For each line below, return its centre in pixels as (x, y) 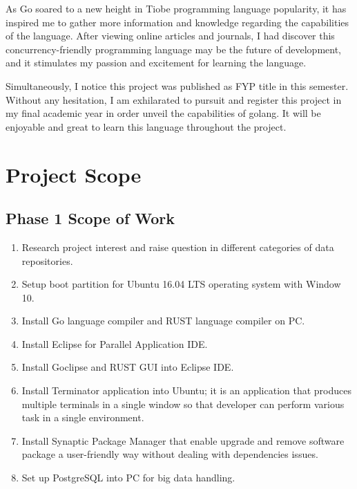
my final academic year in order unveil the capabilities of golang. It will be (163, 113)
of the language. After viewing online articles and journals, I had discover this (170, 36)
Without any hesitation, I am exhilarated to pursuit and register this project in (174, 99)
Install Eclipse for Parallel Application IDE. (115, 343)
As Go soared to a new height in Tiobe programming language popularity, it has (176, 8)
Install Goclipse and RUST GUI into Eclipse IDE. (128, 367)
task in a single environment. (83, 417)
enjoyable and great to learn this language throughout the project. (146, 126)
